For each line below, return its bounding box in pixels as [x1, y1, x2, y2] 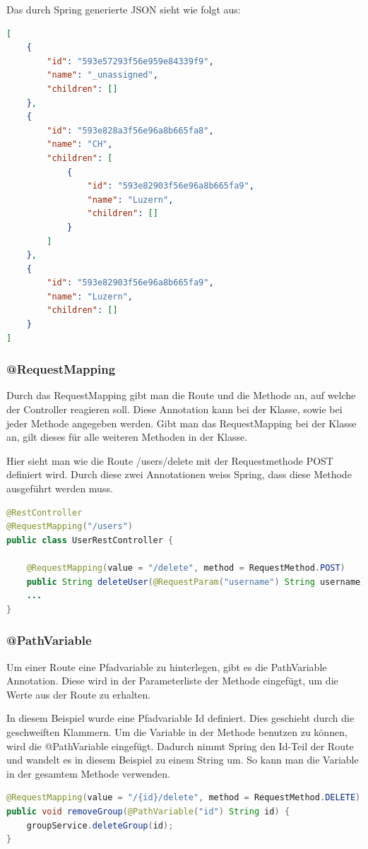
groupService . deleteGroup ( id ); [26, 820, 174, 831]
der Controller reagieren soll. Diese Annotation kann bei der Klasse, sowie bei [6, 402, 343, 417]
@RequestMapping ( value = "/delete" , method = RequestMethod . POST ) [26, 563, 345, 573]
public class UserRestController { [6, 535, 174, 545]
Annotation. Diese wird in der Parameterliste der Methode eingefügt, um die [6, 673, 338, 688]
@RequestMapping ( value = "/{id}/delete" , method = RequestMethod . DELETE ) [6, 792, 361, 803]
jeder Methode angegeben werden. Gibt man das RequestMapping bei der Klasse [6, 415, 357, 430]
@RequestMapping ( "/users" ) [6, 521, 133, 532]
